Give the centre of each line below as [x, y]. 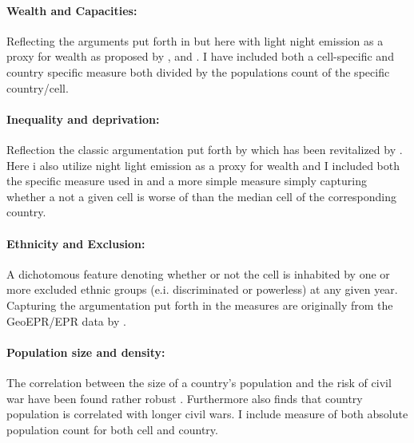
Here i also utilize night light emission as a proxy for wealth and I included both [203, 165]
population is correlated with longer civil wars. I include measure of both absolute [207, 414]
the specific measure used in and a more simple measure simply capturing [187, 181]
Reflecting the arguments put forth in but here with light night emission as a [195, 40]
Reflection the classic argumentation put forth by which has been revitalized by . [205, 149]
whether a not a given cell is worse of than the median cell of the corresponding [202, 196]
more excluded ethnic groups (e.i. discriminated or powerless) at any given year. [202, 289]
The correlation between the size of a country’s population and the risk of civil [199, 382]
